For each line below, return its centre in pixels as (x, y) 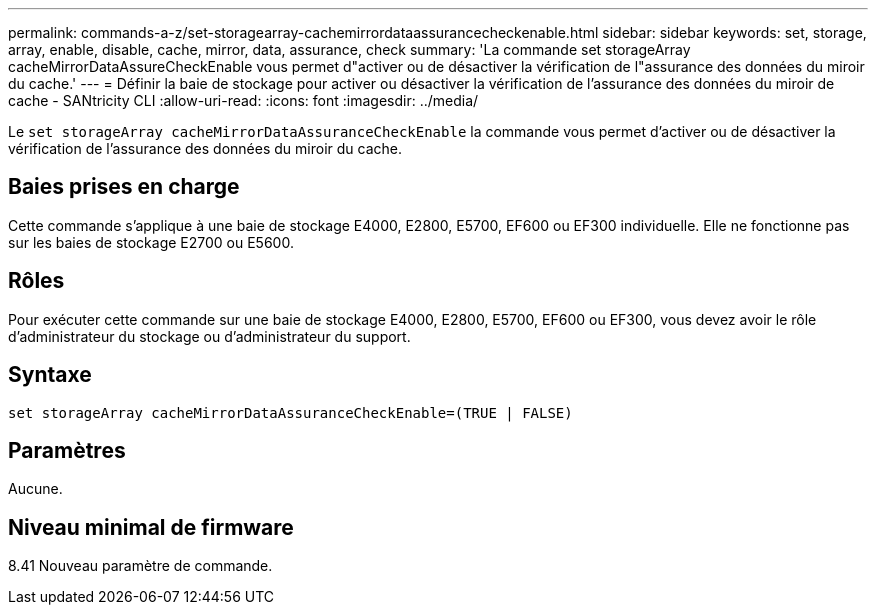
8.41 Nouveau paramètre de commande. (140, 566)
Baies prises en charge (124, 187)
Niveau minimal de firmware (151, 527)
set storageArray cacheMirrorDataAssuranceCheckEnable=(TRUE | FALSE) (290, 412)
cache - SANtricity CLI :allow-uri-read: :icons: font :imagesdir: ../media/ (243, 100)
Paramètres (67, 450)
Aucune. (35, 489)
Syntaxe (50, 375)
